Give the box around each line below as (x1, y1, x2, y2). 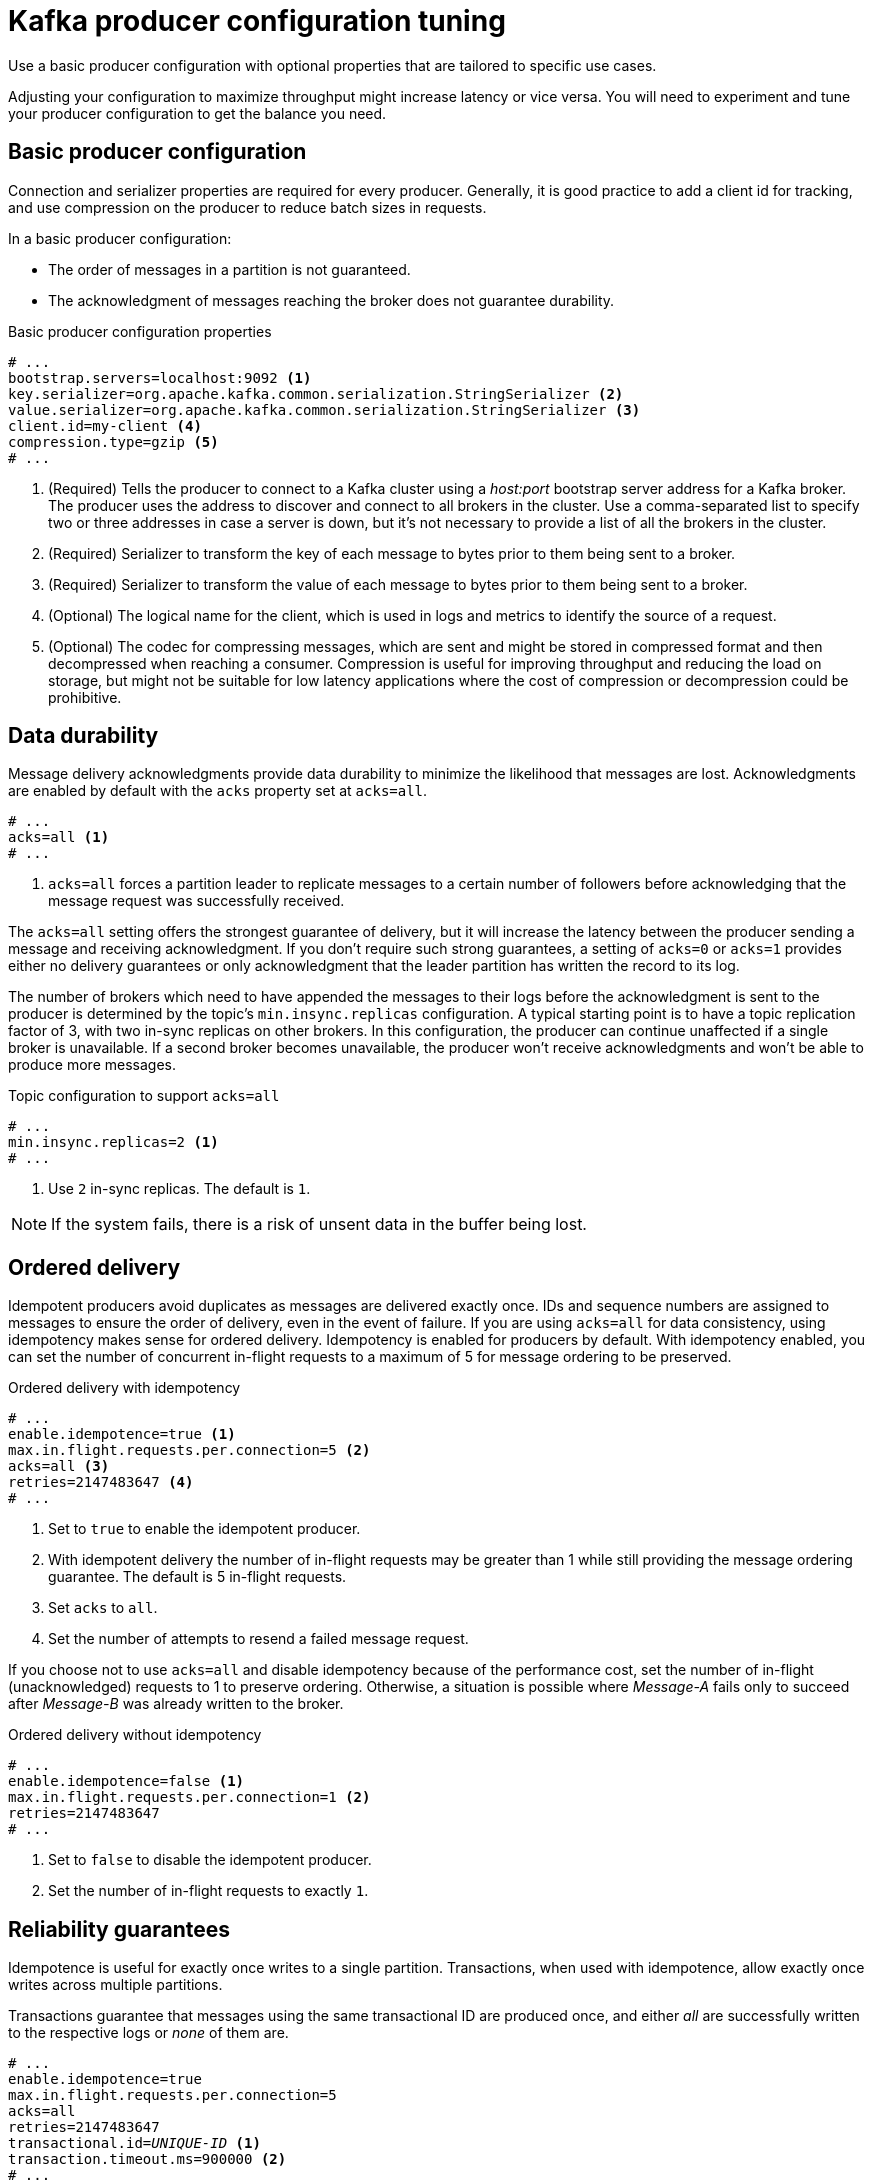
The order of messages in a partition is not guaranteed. (48, 260, 411, 278)
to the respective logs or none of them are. (8, 2024, 289, 2042)
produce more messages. (8, 1056, 176, 1074)
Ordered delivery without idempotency (8, 1726, 262, 1744)
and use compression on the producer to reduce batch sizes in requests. (8, 198, 487, 216)
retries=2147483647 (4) (8, 1474, 194, 1491)
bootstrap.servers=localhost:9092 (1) (8, 369, 312, 386)
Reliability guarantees (8, 1916, 231, 1942)
